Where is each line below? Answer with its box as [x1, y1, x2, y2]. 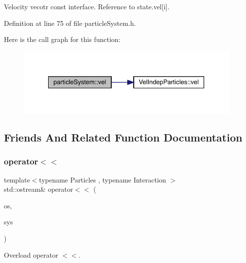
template [4, 174, 30, 184]
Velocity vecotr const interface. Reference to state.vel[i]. [4, 1, 170, 11]
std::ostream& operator [4, 184, 73, 194]
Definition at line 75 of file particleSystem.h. [4, 18, 136, 28]
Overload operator [4, 249, 58, 260]
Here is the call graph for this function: [4, 34, 121, 44]
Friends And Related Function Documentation [4, 130, 243, 145]
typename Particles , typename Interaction [39, 174, 166, 184]
